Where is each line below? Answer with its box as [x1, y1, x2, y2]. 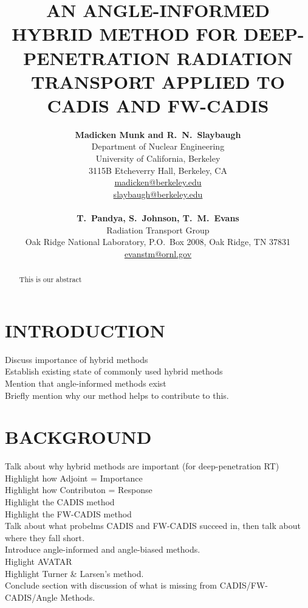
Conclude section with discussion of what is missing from [5, 579, 217, 592]
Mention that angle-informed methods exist [5, 376, 166, 389]
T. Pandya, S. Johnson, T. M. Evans [77, 212, 239, 224]
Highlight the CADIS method [5, 496, 115, 508]
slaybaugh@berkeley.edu [113, 187, 203, 200]
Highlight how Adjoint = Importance [5, 471, 143, 484]
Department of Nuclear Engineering [91, 140, 225, 153]
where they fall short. [5, 531, 84, 544]
